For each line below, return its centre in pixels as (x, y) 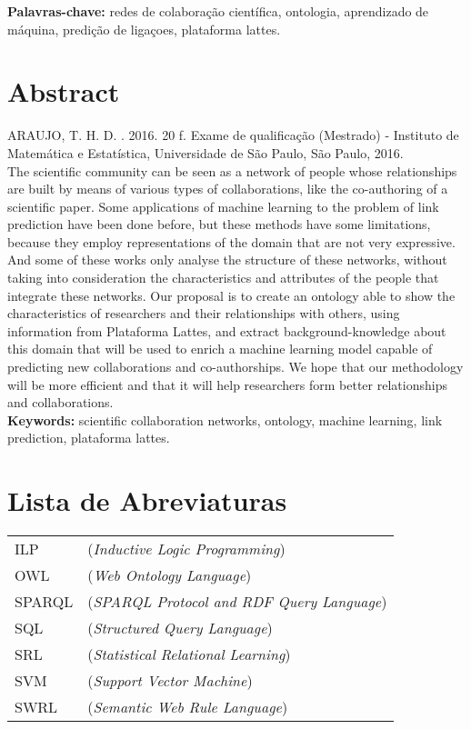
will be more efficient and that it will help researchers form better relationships (227, 384)
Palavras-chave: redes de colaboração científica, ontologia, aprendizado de (218, 11)
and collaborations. (60, 402)
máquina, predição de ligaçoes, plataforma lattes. (144, 29)
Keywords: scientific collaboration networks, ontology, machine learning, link (225, 419)
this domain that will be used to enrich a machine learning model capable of (220, 349)
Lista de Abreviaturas (147, 500)
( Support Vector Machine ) (170, 681)
